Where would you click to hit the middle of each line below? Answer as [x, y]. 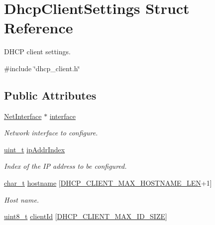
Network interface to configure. [51, 133]
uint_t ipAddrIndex [35, 149]
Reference [39, 28]
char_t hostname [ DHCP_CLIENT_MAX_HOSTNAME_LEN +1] [108, 183]
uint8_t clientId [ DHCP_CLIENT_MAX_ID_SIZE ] [86, 216]
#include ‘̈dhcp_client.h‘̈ [42, 68]
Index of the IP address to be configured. [65, 166]
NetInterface [23, 116]
